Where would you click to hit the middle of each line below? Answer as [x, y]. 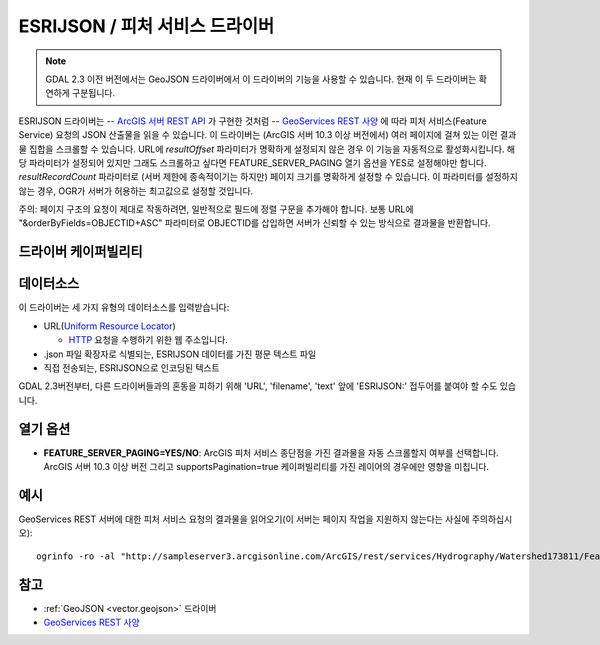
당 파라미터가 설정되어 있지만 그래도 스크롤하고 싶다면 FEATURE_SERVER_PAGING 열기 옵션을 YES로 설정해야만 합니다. [252, 162]
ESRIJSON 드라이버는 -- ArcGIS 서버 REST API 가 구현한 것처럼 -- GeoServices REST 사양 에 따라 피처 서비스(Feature [252, 121]
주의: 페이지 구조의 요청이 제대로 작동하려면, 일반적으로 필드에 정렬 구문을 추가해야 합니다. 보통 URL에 [216, 209]
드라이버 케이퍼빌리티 [81, 251]
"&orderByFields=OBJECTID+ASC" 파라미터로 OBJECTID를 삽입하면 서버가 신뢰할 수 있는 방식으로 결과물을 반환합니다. [254, 223]
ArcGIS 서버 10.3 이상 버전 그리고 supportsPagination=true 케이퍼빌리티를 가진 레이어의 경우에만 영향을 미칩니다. [266, 467]
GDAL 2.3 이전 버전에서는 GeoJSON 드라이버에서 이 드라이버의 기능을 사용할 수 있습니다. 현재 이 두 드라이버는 [261, 79]
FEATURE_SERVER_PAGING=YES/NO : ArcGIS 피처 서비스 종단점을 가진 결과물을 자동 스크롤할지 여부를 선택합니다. [271, 452]
